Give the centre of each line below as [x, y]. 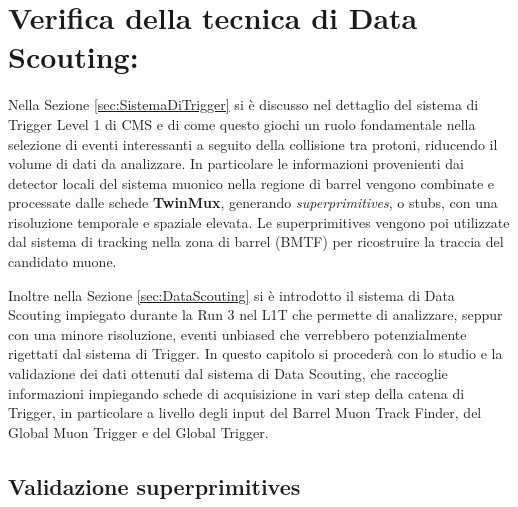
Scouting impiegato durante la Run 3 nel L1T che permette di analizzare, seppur [255, 314]
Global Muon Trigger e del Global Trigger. [138, 431]
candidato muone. [62, 261]
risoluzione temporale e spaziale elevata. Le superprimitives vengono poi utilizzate [259, 221]
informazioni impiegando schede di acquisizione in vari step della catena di [236, 392]
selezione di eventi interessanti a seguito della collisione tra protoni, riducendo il [253, 143]
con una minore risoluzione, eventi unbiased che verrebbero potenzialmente [237, 333]
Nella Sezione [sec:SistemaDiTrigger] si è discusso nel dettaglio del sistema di [243, 104]
